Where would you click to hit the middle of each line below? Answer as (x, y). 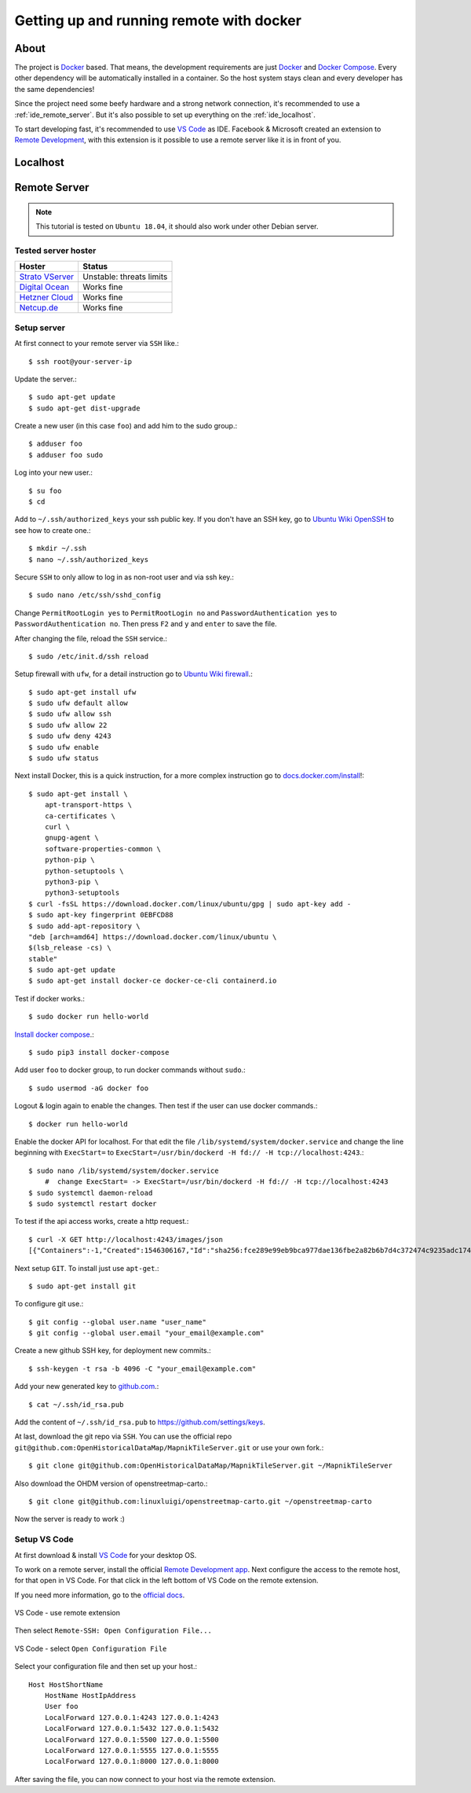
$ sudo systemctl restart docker (93, 1203)
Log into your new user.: (54, 472)
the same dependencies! (55, 89)
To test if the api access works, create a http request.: (102, 1222)
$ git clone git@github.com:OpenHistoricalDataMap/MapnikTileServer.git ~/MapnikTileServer (210, 1466)
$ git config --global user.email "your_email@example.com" (146, 1333)
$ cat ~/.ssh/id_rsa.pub (76, 1404)
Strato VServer (47, 277)
